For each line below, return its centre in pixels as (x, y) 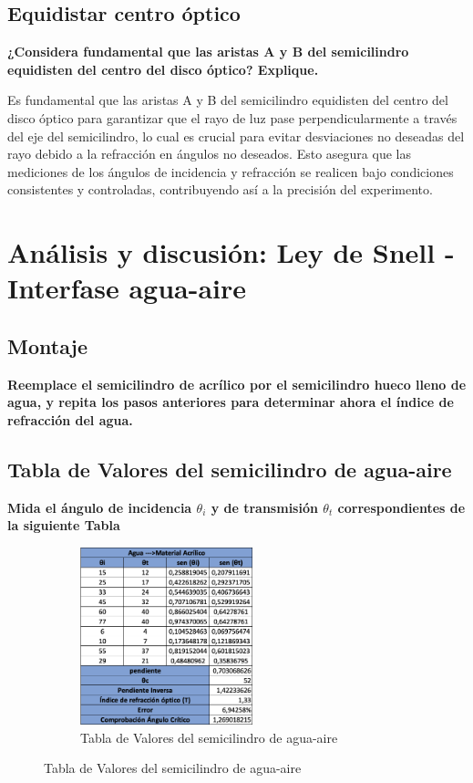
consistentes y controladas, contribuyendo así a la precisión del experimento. (220, 189)
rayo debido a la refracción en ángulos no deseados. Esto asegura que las (209, 154)
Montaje (47, 345)
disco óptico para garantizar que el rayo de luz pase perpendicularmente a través (232, 117)
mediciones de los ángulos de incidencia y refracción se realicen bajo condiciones (231, 171)
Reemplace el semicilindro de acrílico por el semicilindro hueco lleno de (237, 384)
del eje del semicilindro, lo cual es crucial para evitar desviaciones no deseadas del (236, 136)
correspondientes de (401, 507)
